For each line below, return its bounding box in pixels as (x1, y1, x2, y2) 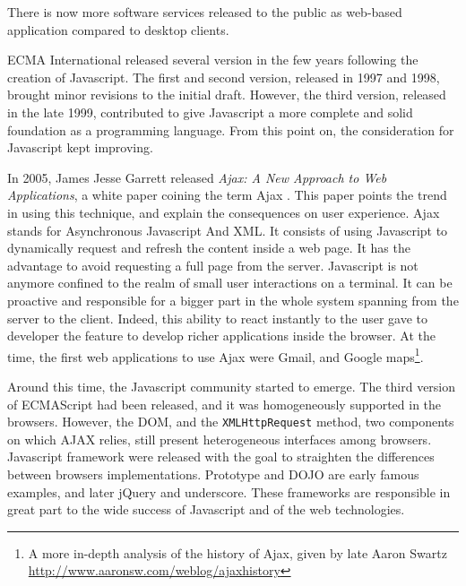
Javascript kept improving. (7, 138, 153, 157)
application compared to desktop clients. (7, 20, 229, 39)
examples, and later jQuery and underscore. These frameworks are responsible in (7, 482, 451, 501)
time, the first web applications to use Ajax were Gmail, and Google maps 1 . (7, 344, 424, 366)
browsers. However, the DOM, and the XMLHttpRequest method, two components (7, 412, 454, 431)
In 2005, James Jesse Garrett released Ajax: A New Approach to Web (7, 168, 387, 186)
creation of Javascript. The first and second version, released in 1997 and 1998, (7, 67, 440, 86)
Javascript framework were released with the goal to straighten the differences (7, 447, 435, 466)
